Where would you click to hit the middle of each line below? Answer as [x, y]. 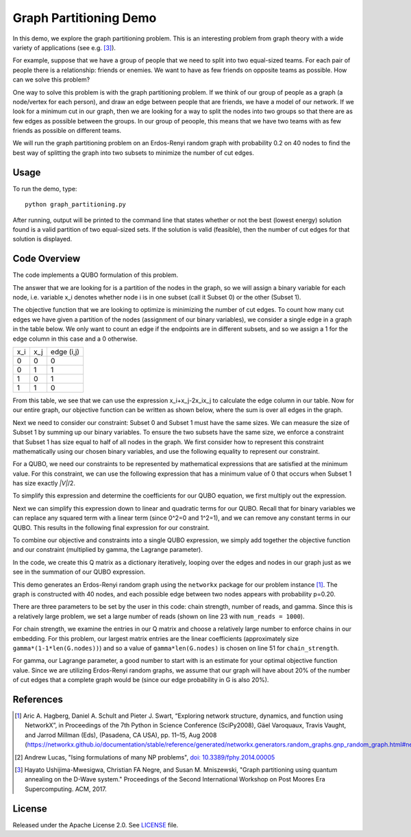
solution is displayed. [42, 239]
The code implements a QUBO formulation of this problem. [95, 275]
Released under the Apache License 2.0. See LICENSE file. [96, 825]
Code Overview [47, 259]
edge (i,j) [65, 352]
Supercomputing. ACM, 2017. [66, 789]
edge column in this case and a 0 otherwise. [75, 339]
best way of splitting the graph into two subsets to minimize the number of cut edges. [134, 153]
